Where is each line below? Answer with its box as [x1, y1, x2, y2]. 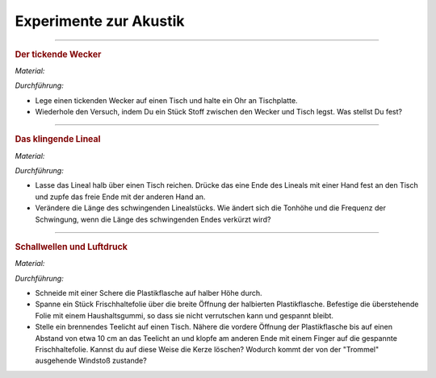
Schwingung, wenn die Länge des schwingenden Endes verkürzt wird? [35, 214, 271, 224]
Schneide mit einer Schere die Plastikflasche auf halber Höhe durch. [35, 289, 262, 298]
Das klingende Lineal [15, 134, 101, 145]
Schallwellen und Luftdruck [15, 241, 128, 252]
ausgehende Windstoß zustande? [35, 355, 147, 366]
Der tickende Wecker [15, 48, 102, 60]
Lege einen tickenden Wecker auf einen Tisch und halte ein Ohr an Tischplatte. [35, 95, 298, 105]
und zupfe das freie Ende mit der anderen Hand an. [35, 192, 206, 201]
